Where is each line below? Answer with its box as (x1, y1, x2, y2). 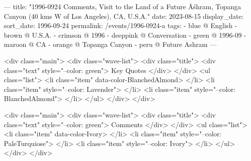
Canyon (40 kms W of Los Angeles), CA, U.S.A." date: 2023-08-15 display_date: (4, 11, 244, 21)
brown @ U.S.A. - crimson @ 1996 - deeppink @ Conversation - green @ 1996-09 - (4, 29, 246, 40)
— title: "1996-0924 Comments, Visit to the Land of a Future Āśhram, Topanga (4, 1, 241, 11)
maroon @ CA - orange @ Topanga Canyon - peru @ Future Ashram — (4, 39, 217, 49)
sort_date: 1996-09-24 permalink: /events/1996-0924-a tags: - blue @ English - (4, 20, 237, 30)
